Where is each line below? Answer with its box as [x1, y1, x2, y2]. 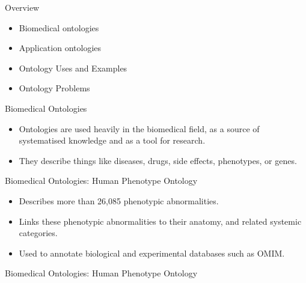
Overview [5, 1, 40, 13]
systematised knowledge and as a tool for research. [19, 134, 206, 147]
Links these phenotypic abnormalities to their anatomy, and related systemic [19, 215, 302, 227]
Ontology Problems [19, 82, 90, 94]
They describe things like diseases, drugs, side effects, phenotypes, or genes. [19, 154, 297, 166]
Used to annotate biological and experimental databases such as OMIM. [19, 246, 285, 259]
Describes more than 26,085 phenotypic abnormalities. [19, 194, 219, 207]
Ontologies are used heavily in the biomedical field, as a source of [19, 122, 260, 135]
